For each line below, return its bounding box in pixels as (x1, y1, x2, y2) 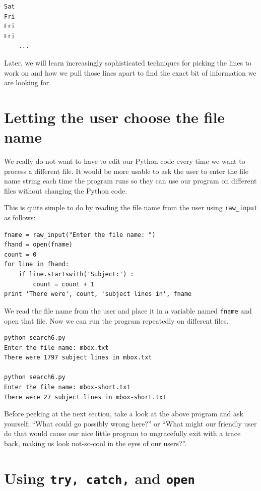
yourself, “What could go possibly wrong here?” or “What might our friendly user (4, 418, 257, 428)
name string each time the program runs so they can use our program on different (4, 175, 257, 186)
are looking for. (4, 77, 51, 88)
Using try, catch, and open (4, 467, 195, 488)
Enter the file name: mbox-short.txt (4, 384, 130, 391)
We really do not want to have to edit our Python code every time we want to (4, 156, 245, 166)
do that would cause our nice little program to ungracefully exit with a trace (4, 428, 241, 439)
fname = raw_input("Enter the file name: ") (4, 231, 156, 238)
